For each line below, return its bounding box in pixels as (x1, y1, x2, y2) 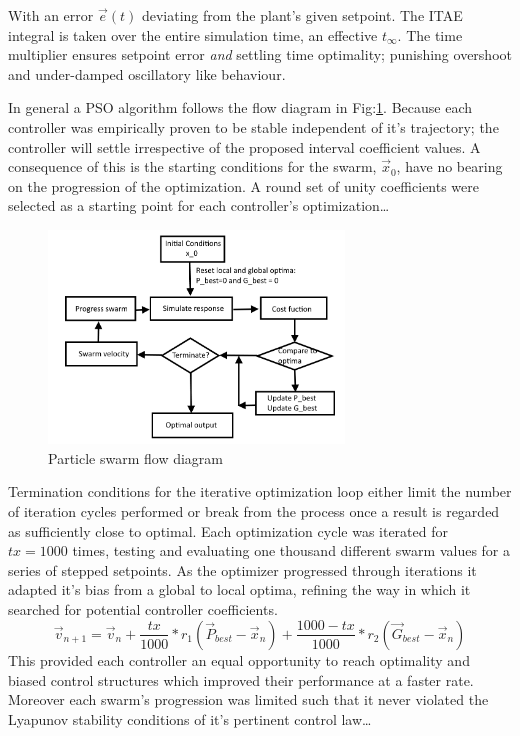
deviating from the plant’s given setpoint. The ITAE (141, 5, 463, 25)
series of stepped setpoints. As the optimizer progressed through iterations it (8, 559, 477, 580)
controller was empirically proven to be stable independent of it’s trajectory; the (8, 116, 499, 137)
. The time (397, 24, 463, 45)
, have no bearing (396, 156, 503, 177)
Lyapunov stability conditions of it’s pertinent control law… (8, 708, 372, 729)
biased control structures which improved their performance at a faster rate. (8, 669, 474, 690)
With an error (8, 5, 94, 25)
